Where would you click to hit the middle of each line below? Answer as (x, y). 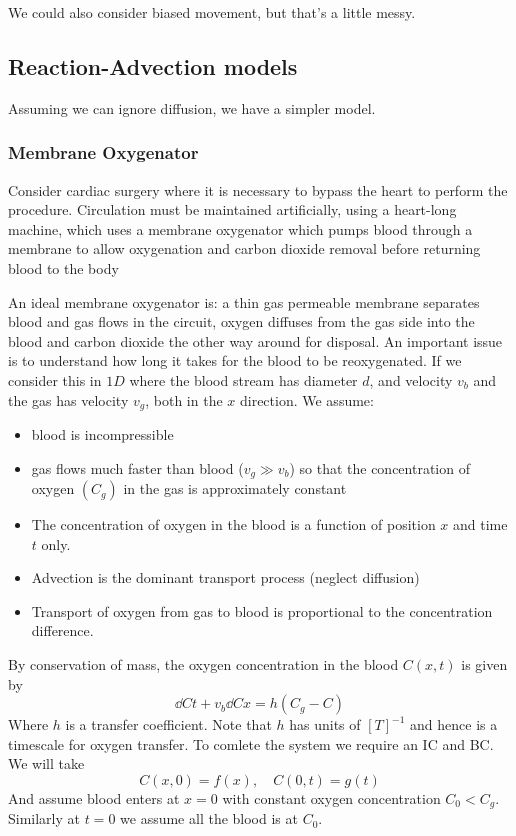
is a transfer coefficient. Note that (168, 724)
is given (484, 664)
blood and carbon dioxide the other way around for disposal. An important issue (255, 340)
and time (480, 524)
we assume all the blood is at (209, 818)
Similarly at (44, 818)
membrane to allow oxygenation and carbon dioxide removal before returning (244, 248)
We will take (46, 763)
